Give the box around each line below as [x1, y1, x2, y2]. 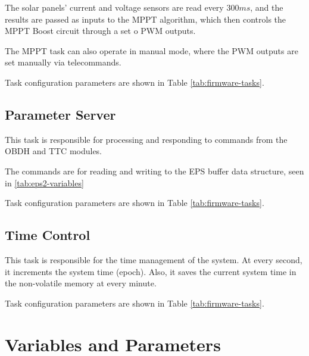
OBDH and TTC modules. [5, 145, 102, 157]
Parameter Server [5, 105, 116, 123]
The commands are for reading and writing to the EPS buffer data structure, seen [5, 164, 304, 177]
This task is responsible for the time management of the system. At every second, [5, 253, 302, 266]
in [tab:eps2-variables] [5, 176, 84, 189]
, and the [250, 1, 283, 13]
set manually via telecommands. [5, 56, 121, 68]
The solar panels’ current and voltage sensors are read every [5, 1, 224, 13]
